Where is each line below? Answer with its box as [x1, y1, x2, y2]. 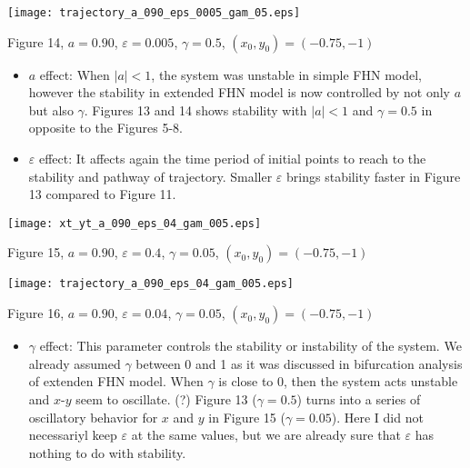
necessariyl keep [28, 425, 117, 444]
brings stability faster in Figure [286, 166, 461, 185]
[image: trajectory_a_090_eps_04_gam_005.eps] [7, 277, 294, 291]
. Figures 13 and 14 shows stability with [84, 100, 307, 119]
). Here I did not [331, 407, 424, 426]
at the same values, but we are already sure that [131, 425, 401, 444]
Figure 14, [7, 32, 65, 51]
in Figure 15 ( [208, 407, 285, 426]
